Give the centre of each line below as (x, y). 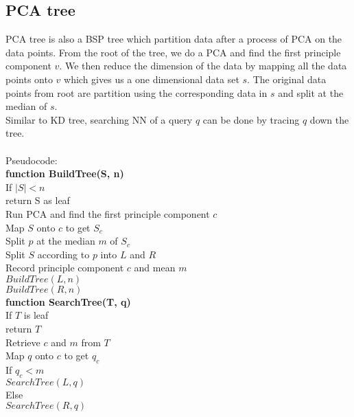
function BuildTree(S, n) (65, 173)
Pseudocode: (32, 160)
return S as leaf (38, 200)
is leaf (36, 315)
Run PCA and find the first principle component (108, 213)
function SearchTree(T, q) (68, 301)
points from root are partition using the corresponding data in (137, 92)
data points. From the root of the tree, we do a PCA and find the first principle (173, 52)
